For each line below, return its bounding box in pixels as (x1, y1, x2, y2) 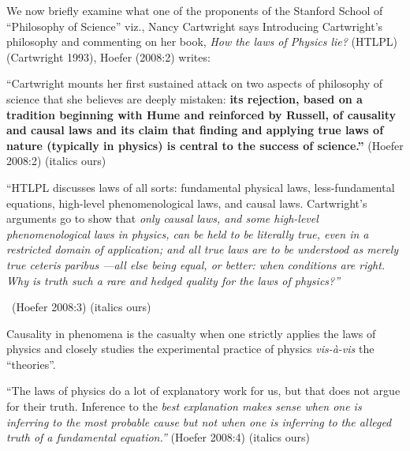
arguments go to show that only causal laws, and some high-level (6, 210, 319, 227)
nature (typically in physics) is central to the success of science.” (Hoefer (6, 137, 404, 153)
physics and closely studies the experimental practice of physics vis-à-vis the (6, 340, 375, 357)
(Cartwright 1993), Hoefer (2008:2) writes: (6, 48, 211, 65)
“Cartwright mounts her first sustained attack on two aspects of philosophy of (6, 75, 383, 92)
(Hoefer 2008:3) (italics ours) (11, 299, 151, 315)
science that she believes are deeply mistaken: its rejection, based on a (6, 90, 363, 107)
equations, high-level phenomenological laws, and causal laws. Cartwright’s (6, 194, 367, 211)
